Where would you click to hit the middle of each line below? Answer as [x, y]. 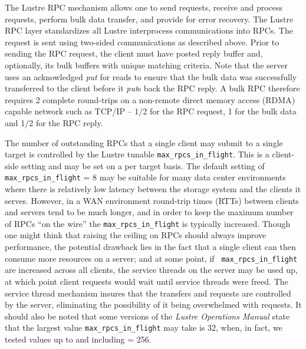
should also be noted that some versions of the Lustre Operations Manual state [147, 316]
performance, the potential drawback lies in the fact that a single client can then [150, 247]
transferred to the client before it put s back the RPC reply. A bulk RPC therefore [152, 88]
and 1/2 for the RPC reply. [54, 122]
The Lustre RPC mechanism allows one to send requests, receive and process [144, 7]
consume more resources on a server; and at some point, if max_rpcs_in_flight [151, 258]
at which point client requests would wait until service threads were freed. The [147, 281]
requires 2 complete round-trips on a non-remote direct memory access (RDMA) [150, 99]
